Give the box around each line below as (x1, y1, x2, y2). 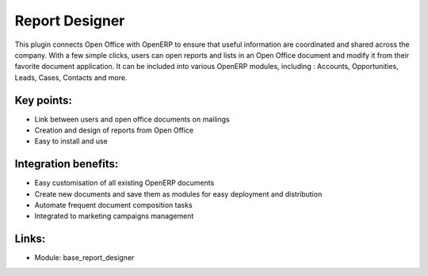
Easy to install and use (34, 136, 108, 146)
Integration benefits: (14, 157, 119, 171)
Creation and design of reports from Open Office (34, 125, 194, 135)
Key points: (14, 94, 73, 107)
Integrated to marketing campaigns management (34, 211, 194, 221)
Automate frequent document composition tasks (34, 201, 193, 210)
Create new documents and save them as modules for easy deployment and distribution (34, 189, 323, 198)
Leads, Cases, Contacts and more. (14, 72, 128, 82)
